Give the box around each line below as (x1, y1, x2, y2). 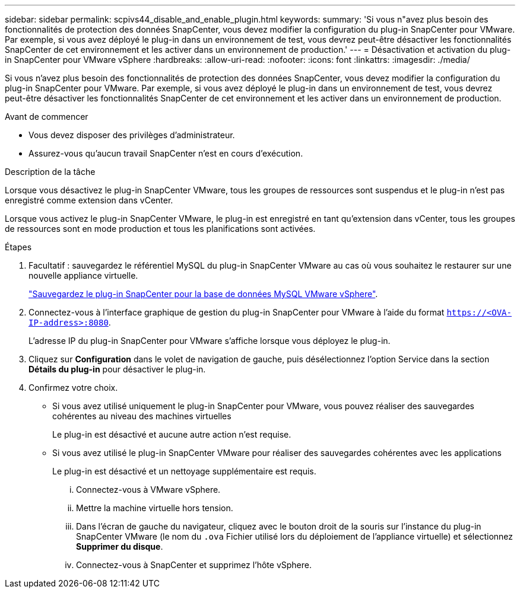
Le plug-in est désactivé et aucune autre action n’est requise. (52, 429, 291, 439)
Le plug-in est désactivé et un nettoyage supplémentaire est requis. (52, 466, 316, 476)
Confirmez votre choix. (28, 382, 118, 393)
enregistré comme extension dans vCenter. (5, 195, 173, 205)
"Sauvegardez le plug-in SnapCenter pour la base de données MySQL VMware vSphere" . (28, 289, 378, 299)
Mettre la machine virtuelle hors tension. (76, 503, 233, 513)
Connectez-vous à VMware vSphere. (76, 484, 221, 495)
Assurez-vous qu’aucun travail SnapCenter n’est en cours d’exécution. (28, 148, 303, 158)
